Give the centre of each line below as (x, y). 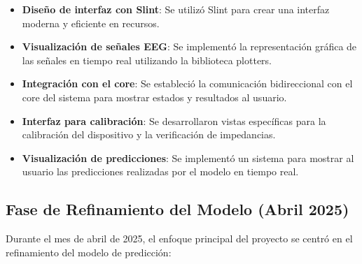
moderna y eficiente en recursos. (91, 23)
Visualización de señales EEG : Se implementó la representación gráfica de (189, 46)
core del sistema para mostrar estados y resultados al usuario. (154, 97)
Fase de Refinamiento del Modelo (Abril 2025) (177, 209)
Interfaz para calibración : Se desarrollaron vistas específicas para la (174, 120)
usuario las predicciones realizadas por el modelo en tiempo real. (160, 171)
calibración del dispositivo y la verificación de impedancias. (149, 134)
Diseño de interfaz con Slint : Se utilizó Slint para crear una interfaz (176, 9)
